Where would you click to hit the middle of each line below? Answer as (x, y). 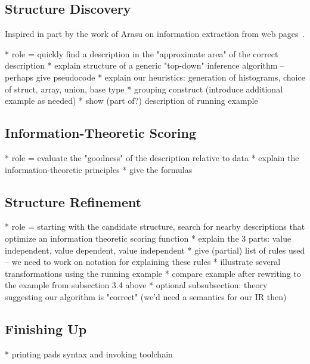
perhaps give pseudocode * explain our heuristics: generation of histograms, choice (155, 77)
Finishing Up (46, 328)
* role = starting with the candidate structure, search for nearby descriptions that (155, 226)
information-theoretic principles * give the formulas (99, 169)
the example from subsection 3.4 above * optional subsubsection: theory (136, 285)
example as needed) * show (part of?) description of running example (131, 101)
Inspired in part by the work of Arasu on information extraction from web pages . (155, 34)
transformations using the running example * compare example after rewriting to (153, 273)
